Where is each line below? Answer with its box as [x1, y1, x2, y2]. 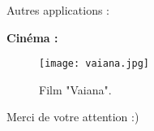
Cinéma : [6, 28, 58, 46]
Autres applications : [6, 2, 109, 18]
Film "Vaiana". [39, 81, 112, 98]
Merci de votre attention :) [6, 108, 139, 125]
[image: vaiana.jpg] [39, 58, 150, 70]
